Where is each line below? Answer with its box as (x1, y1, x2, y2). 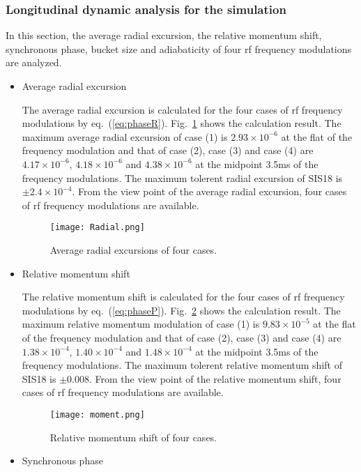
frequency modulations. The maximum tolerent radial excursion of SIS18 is (22, 170, 343, 185)
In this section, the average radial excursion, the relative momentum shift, (6, 28, 322, 43)
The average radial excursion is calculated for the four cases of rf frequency (22, 102, 343, 116)
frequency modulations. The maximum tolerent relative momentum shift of (22, 358, 342, 372)
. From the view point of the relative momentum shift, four (89, 371, 341, 386)
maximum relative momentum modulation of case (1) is (22, 317, 260, 331)
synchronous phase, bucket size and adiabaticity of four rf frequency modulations (6, 41, 352, 56)
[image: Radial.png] (49, 222, 145, 233)
